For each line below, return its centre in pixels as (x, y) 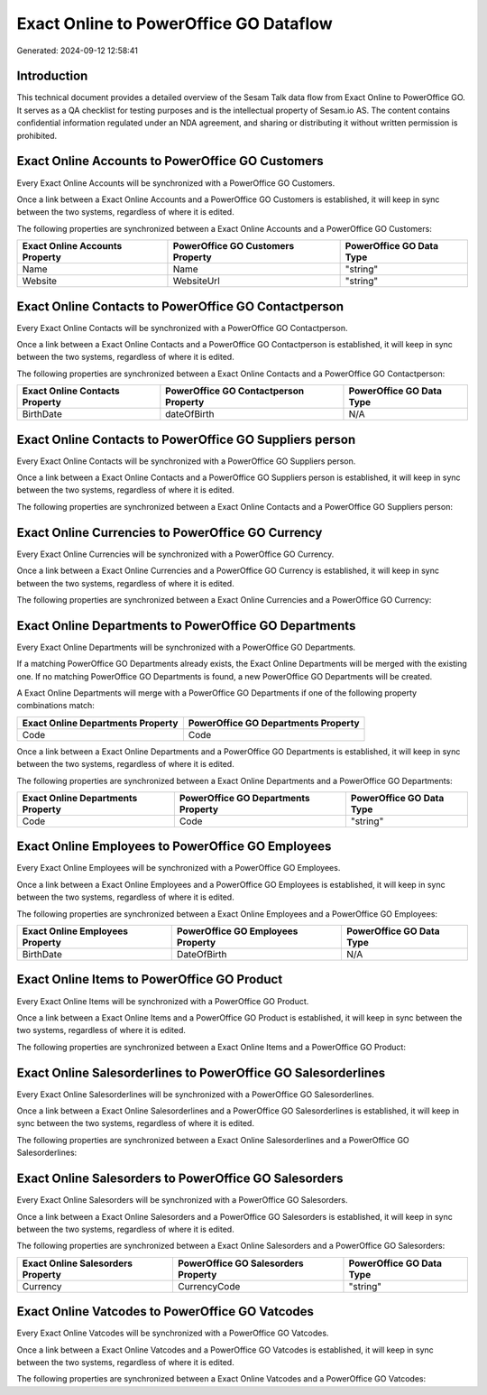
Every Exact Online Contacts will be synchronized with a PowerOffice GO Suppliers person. (186, 461)
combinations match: (55, 706)
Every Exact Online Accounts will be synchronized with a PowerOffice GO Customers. (176, 183)
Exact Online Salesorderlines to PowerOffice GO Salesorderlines (201, 1072)
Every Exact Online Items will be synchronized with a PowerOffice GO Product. (163, 1001)
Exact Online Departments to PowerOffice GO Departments (186, 626)
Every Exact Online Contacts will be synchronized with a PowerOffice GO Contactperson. (182, 328)
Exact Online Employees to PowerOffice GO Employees (174, 847)
